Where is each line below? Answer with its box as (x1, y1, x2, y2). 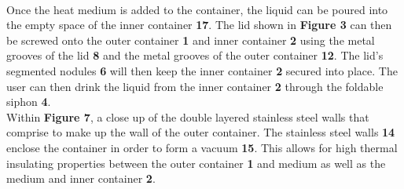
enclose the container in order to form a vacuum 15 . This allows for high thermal (6, 139, 398, 155)
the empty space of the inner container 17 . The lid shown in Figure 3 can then (6, 16, 392, 33)
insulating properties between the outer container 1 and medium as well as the (6, 154, 386, 171)
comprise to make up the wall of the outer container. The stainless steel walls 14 (6, 124, 395, 140)
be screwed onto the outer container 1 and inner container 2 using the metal (6, 31, 375, 48)
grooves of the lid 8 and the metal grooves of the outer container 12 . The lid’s (6, 47, 384, 64)
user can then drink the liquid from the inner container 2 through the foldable (6, 78, 384, 94)
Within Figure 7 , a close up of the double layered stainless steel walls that (6, 108, 369, 125)
